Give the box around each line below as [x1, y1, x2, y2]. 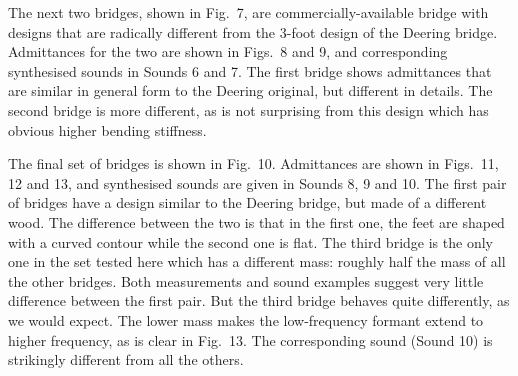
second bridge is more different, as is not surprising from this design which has [8, 99, 489, 120]
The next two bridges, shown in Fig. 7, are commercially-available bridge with [8, 2, 489, 22]
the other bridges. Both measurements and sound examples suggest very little [8, 270, 484, 291]
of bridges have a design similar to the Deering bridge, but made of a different [8, 192, 487, 213]
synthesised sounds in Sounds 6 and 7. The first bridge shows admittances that [8, 60, 492, 81]
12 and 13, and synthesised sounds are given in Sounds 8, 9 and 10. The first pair [8, 172, 507, 193]
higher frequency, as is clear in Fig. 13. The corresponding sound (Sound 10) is [8, 329, 493, 350]
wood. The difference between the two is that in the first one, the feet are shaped [8, 211, 505, 232]
